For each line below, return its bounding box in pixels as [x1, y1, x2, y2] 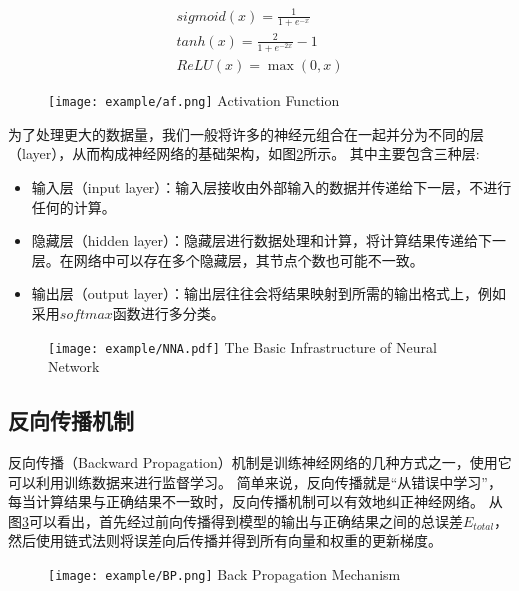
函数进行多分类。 [112, 302, 225, 323]
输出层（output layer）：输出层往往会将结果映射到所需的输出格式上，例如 [31, 283, 506, 304]
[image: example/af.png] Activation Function [48, 90, 340, 111]
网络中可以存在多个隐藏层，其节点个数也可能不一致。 [73, 249, 424, 270]
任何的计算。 [31, 196, 116, 217]
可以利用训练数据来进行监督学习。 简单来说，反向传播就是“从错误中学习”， [8, 471, 502, 492]
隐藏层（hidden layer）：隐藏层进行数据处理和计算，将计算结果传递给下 [31, 230, 492, 251]
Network [48, 356, 100, 377]
